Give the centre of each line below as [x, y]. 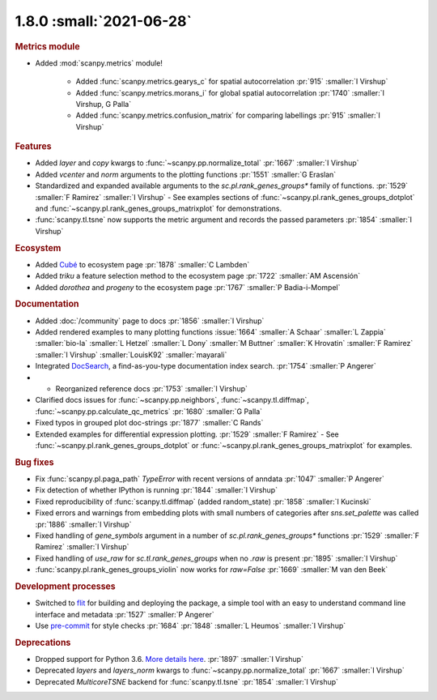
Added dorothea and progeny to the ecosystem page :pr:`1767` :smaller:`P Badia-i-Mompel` [188, 287]
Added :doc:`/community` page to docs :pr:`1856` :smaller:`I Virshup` [150, 321]
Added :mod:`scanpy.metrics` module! [99, 63]
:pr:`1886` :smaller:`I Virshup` [83, 524]
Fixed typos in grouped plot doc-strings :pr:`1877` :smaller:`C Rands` [149, 423]
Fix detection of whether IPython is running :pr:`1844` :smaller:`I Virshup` [157, 490]
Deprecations [43, 642]
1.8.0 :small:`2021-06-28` [103, 21]
